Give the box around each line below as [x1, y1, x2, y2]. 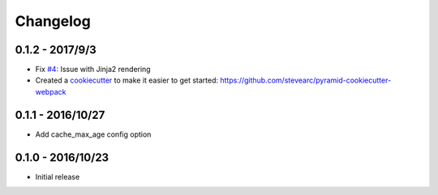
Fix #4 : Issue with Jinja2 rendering [35, 65, 151, 74]
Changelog [15, 12, 91, 30]
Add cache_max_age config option [35, 129, 152, 139]
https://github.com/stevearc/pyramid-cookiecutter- [220, 75, 392, 85]
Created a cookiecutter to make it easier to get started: [35, 75, 219, 85]
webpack [35, 87, 67, 96]
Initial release [35, 172, 80, 181]
